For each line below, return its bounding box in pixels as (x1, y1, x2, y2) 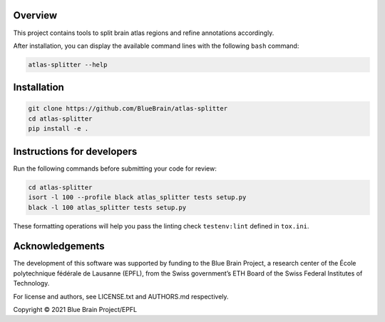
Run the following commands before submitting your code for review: (13, 164, 217, 173)
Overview (13, 9, 58, 21)
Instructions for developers (13, 145, 138, 157)
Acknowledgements (13, 240, 105, 253)
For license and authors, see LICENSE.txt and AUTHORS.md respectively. (13, 292, 229, 301)
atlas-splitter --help (28, 61, 108, 69)
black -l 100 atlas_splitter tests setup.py (28, 203, 187, 211)
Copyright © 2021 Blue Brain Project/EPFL (13, 305, 138, 313)
